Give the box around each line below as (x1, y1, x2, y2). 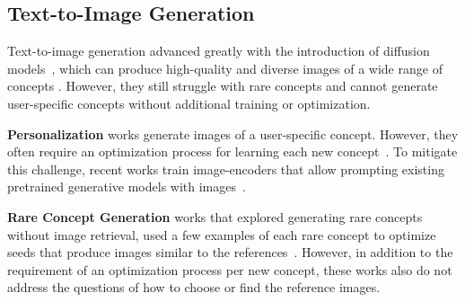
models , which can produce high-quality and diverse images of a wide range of (7, 58, 443, 77)
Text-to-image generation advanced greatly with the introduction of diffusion (7, 41, 430, 60)
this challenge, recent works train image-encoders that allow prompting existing (7, 159, 444, 178)
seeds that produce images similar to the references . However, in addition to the (7, 243, 453, 262)
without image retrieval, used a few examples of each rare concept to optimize (7, 225, 436, 244)
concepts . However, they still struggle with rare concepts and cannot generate (7, 76, 438, 95)
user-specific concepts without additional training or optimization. (7, 93, 371, 112)
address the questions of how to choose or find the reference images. (7, 278, 381, 297)
